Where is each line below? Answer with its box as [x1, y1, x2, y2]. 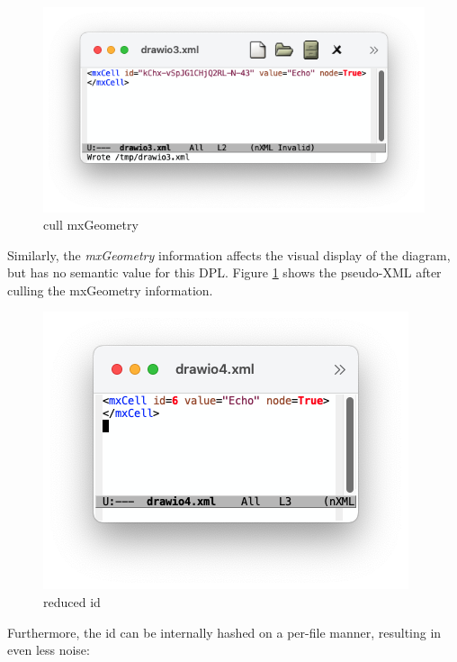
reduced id [43, 593, 101, 612]
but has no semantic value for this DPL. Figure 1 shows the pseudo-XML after [7, 263, 442, 282]
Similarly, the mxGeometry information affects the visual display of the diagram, [7, 245, 451, 264]
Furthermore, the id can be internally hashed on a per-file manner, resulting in [7, 622, 442, 641]
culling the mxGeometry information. [7, 280, 213, 299]
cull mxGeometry [43, 215, 139, 234]
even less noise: [7, 640, 90, 659]
